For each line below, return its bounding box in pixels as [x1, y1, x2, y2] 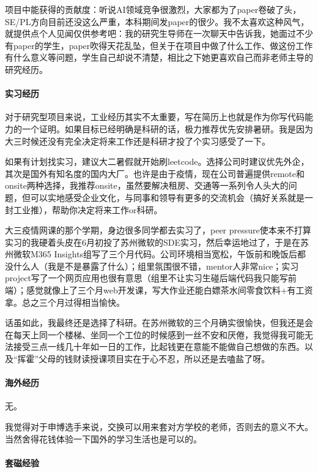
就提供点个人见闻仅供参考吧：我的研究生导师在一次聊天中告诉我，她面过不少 [5, 27, 313, 40]
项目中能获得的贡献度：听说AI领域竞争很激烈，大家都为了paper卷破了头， [5, 3, 301, 15]
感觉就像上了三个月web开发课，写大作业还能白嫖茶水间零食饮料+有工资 [26, 284, 313, 297]
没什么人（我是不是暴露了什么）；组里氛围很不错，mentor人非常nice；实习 [5, 259, 299, 272]
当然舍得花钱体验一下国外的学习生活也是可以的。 [5, 432, 202, 445]
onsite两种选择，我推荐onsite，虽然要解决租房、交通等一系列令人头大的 [5, 179, 289, 192]
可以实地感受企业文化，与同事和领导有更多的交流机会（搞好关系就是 [30, 191, 305, 203]
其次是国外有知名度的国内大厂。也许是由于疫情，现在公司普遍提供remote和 [5, 167, 305, 180]
